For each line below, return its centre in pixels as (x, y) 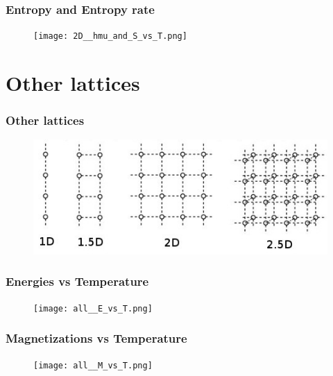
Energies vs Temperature (77, 281)
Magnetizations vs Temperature (96, 338)
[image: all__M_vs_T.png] (93, 365)
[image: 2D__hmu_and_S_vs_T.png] (110, 36)
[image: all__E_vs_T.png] (93, 308)
